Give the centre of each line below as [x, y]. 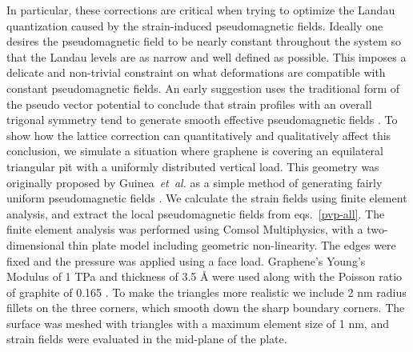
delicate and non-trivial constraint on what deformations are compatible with [196, 72]
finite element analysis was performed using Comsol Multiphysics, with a [185, 229]
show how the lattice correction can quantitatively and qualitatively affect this [199, 135]
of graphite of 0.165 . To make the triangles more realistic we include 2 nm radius [206, 292]
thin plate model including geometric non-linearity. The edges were [232, 244]
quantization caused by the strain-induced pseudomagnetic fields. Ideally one [195, 25]
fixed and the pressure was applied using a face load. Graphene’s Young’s [186, 260]
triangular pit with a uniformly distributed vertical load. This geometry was [193, 166]
